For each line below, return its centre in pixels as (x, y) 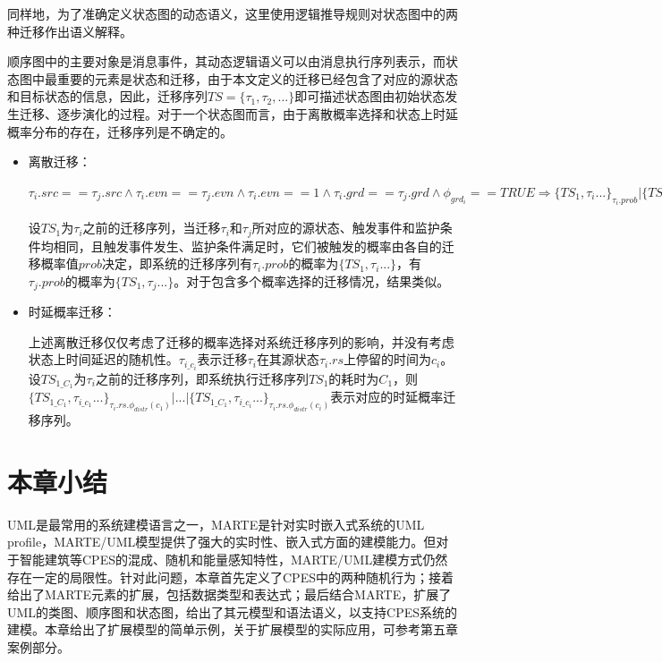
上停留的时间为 (387, 359)
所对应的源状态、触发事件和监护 (346, 228)
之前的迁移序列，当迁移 (152, 228)
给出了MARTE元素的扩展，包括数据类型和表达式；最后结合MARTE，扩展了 (229, 594)
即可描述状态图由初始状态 (370, 96)
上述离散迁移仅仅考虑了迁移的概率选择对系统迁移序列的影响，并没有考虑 (241, 341)
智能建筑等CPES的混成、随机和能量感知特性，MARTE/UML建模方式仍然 (233, 560)
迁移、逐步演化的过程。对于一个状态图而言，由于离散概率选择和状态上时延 (238, 113)
